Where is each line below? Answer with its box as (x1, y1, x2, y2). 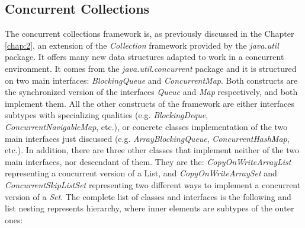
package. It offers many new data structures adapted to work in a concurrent (5, 50, 284, 63)
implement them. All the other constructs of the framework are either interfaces (5, 97, 294, 109)
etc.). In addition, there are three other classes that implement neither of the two (5, 144, 299, 156)
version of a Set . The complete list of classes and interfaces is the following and (5, 190, 291, 202)
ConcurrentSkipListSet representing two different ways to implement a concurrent (5, 178, 301, 191)
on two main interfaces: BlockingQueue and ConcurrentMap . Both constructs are (5, 74, 298, 86)
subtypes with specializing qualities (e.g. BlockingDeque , (5, 109, 208, 121)
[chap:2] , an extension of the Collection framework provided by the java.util (5, 39, 279, 51)
